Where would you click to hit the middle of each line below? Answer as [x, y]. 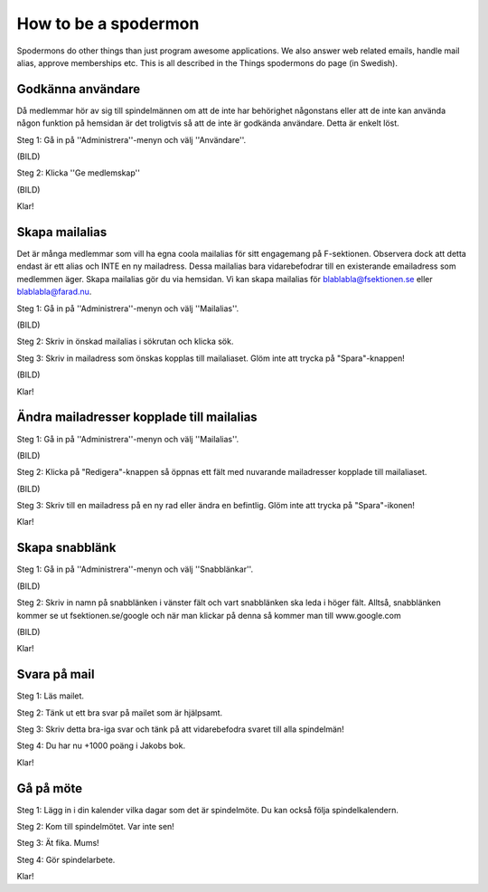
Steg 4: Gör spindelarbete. [66, 859]
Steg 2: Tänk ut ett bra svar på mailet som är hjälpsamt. [120, 712]
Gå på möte [50, 788]
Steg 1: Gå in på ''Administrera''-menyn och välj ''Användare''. [131, 139]
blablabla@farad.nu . [54, 292]
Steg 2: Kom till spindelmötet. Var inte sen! [96, 827]
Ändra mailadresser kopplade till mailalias [137, 418]
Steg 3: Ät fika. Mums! [58, 843]
